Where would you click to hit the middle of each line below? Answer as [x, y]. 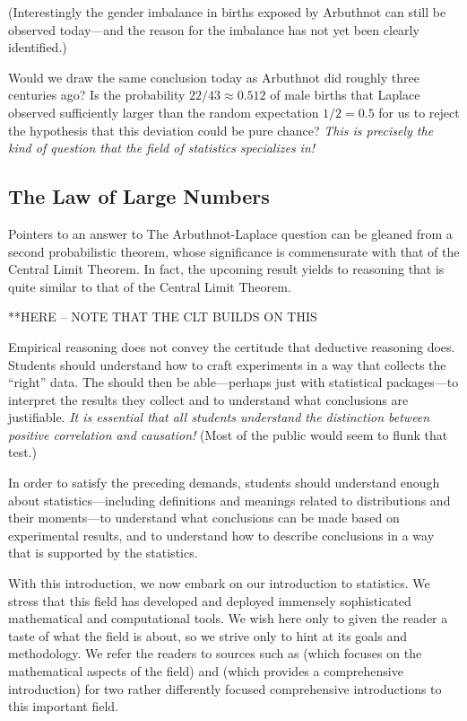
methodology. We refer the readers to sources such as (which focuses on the [215, 653]
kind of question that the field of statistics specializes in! [162, 148]
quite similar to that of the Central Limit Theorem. [150, 286]
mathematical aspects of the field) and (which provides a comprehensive [206, 671]
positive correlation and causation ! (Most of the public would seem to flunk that [228, 434]
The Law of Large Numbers [139, 196]
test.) [22, 452]
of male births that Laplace [345, 95]
